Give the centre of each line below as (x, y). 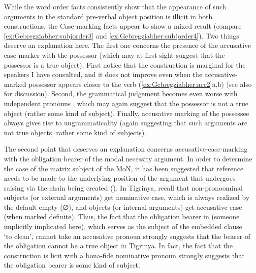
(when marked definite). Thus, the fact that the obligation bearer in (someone (122, 216)
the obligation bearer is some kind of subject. (72, 265)
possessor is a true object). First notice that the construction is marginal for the (125, 64)
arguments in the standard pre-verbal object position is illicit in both (108, 16)
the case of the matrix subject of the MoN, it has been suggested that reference (124, 168)
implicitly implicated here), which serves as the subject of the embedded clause (123, 226)
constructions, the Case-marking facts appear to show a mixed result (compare (123, 26)
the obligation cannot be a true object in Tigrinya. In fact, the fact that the (118, 246)
